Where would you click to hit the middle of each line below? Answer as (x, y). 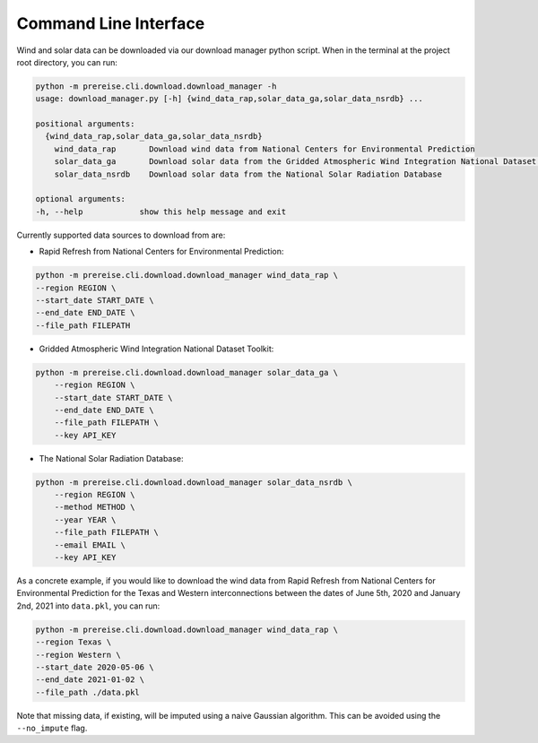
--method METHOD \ (95, 507)
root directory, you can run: (67, 62)
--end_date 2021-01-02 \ (90, 680)
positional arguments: (85, 124)
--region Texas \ (74, 642)
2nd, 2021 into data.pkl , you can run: (88, 606)
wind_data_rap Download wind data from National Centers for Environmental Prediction (265, 149)
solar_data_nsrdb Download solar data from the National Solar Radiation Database (248, 174)
